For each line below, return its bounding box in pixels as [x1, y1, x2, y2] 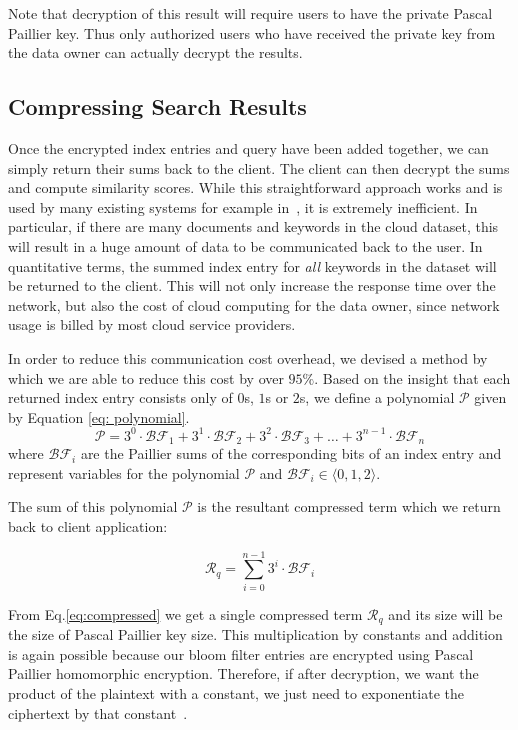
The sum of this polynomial [8, 496, 178, 517]
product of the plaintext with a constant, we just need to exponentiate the [8, 682, 464, 703]
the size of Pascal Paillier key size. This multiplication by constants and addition [8, 624, 503, 645]
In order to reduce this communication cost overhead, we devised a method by [8, 347, 488, 368]
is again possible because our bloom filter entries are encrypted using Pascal [8, 643, 474, 664]
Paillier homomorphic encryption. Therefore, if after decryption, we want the [8, 663, 479, 684]
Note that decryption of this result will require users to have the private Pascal [8, 3, 493, 23]
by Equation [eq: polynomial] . [8, 406, 190, 427]
